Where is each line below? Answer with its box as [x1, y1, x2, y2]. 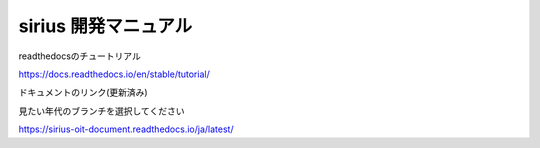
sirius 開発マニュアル [18, 15, 193, 37]
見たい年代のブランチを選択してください [18, 105, 185, 117]
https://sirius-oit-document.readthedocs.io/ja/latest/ [18, 123, 234, 135]
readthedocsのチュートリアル [18, 50, 142, 62]
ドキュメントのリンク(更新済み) [18, 86, 149, 99]
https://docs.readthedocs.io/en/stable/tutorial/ [18, 68, 210, 80]
